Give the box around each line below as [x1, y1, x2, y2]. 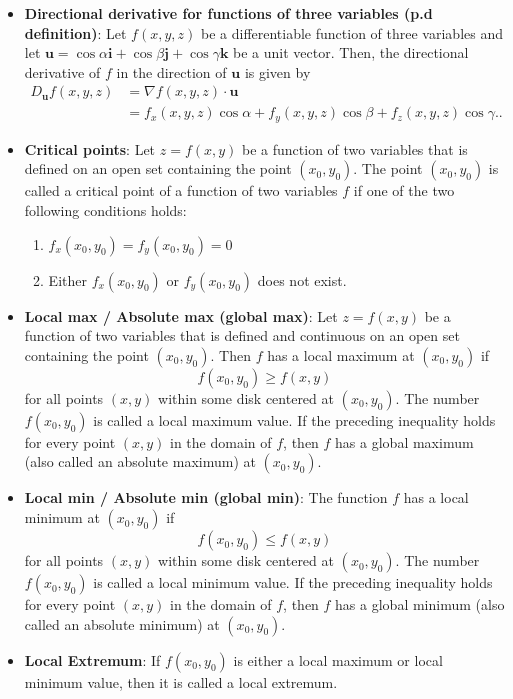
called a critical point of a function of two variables [24, 180, 338, 201]
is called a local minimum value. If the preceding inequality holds [93, 572, 493, 593]
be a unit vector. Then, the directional [233, 42, 469, 63]
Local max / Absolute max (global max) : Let [24, 305, 338, 326]
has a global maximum [335, 431, 474, 452]
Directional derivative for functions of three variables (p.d [24, 3, 433, 23]
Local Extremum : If [24, 649, 161, 670]
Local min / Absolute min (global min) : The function [24, 487, 388, 508]
